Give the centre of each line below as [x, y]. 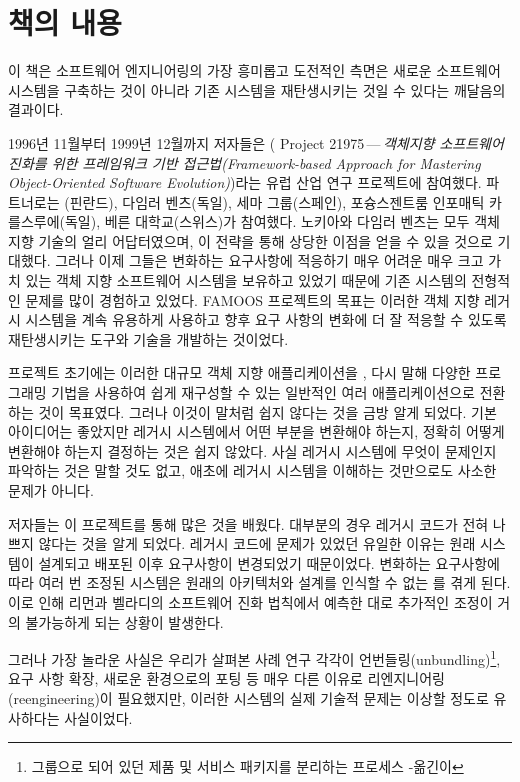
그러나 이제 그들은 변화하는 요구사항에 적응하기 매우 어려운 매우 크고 [269, 260]
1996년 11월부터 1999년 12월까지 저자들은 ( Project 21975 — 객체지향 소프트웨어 [256, 142]
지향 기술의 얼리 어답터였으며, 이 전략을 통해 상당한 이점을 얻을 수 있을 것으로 [250, 240]
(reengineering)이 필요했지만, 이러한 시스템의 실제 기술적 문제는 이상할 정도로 [248, 698]
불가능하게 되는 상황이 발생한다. [124, 621]
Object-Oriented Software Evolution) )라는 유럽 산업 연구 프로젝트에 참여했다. [245, 182]
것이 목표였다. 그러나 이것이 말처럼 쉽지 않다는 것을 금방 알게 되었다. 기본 [267, 411]
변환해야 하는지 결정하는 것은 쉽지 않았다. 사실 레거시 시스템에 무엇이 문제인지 [252, 450]
